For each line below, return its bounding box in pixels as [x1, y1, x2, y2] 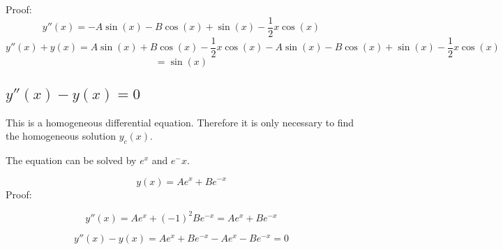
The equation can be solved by [6, 152, 137, 167]
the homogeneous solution [6, 128, 117, 143]
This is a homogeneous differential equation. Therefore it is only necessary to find [6, 115, 354, 129]
